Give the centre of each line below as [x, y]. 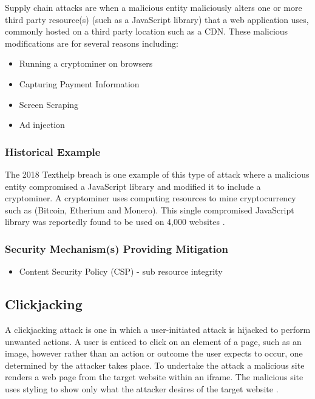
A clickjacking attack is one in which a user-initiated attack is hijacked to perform [158, 329]
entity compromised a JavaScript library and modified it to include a [133, 186]
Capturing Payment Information [79, 83]
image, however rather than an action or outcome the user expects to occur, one [154, 353]
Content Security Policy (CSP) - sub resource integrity [121, 271]
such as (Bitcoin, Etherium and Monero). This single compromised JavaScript [150, 210]
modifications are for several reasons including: [92, 43]
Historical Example [53, 151]
